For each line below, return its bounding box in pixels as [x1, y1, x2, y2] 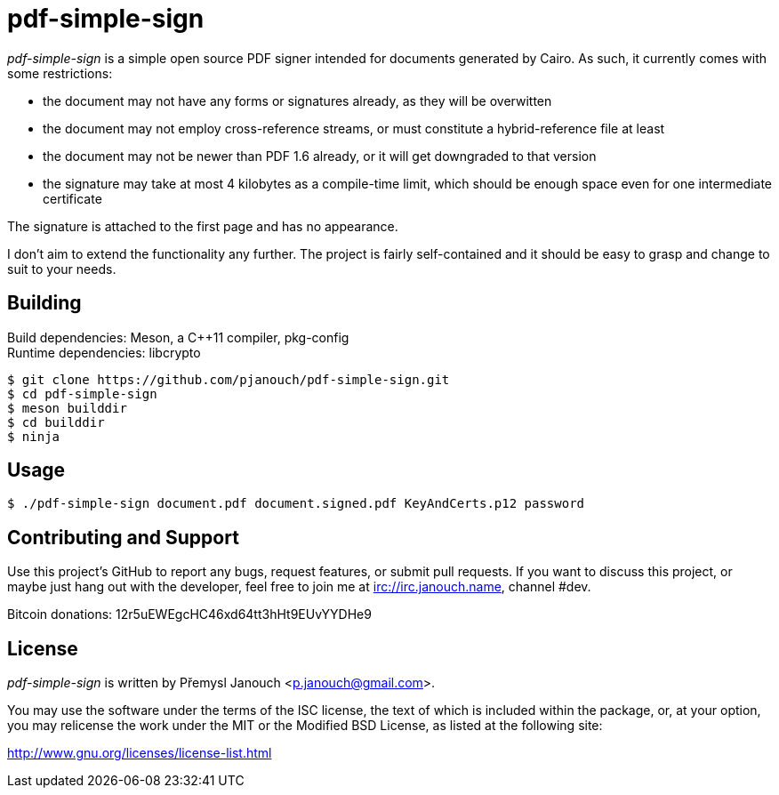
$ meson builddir [7, 400, 127, 415]
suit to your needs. [7, 261, 116, 277]
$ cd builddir [7, 414, 105, 430]
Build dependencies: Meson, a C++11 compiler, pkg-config [7, 329, 349, 345]
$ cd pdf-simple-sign [7, 386, 157, 401]
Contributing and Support [7, 526, 239, 549]
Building [7, 292, 82, 315]
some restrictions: [7, 65, 113, 81]
